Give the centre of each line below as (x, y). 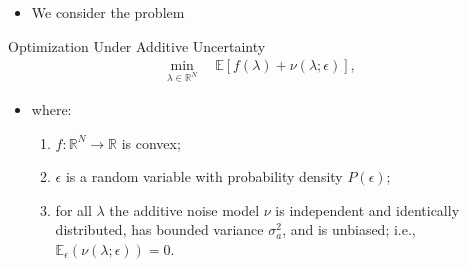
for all (73, 209)
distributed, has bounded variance (159, 229)
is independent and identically (367, 209)
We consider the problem (108, 12)
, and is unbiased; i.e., (349, 229)
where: (51, 109)
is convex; (151, 142)
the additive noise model (184, 209)
